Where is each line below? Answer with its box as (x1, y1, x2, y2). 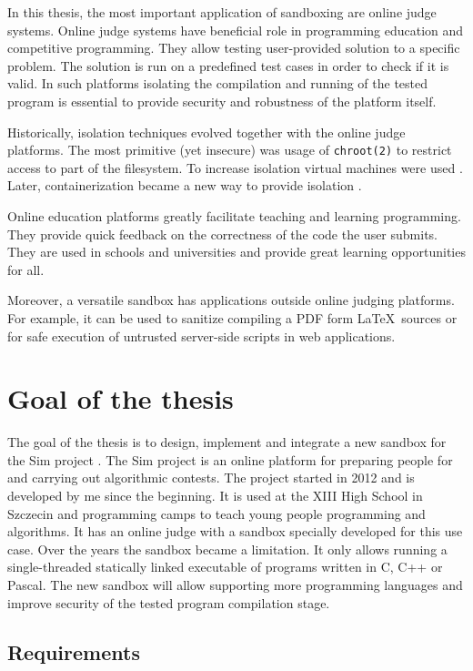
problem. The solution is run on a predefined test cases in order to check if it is (7, 56, 449, 75)
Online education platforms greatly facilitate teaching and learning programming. (7, 207, 461, 225)
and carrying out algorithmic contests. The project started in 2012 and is (7, 468, 415, 487)
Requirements (7, 637, 140, 666)
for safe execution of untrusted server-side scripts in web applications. (7, 326, 396, 345)
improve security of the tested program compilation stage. (7, 593, 330, 612)
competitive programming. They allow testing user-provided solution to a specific (7, 38, 460, 57)
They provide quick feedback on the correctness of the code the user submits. (7, 224, 438, 243)
